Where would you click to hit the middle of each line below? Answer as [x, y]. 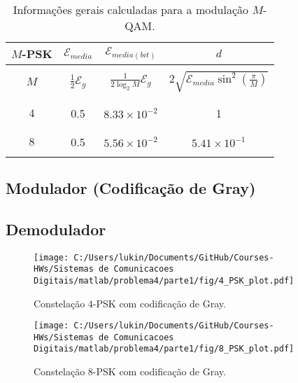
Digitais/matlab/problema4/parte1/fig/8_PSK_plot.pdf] [164, 349]
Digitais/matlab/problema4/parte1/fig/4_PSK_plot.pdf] [164, 280]
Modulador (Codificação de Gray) [131, 188]
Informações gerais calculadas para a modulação [131, 9]
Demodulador [56, 229]
